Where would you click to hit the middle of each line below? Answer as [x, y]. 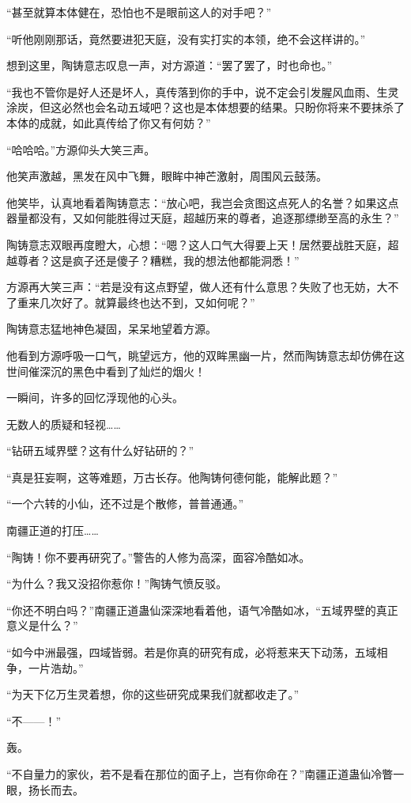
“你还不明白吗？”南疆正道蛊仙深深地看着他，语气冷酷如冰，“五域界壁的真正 [202, 610]
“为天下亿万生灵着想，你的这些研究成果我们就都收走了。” [153, 694]
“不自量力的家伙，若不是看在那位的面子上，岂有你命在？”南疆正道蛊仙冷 [194, 774]
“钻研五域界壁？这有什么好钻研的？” [100, 451]
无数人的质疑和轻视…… [64, 424]
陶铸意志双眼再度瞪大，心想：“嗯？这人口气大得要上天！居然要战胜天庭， [197, 244]
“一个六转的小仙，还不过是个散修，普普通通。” [125, 504]
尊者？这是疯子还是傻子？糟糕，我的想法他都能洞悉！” [158, 260]
